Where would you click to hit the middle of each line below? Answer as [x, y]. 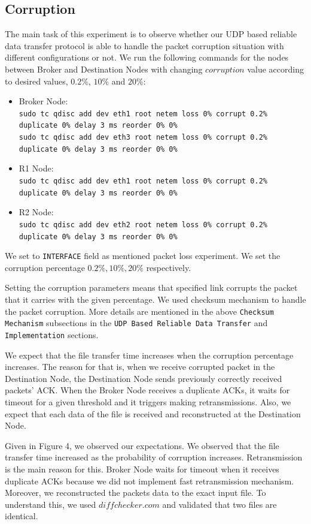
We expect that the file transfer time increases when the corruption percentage [149, 355]
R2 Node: [36, 212]
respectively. [169, 267]
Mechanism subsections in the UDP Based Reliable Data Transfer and [136, 323]
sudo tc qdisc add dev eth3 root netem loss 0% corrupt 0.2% [143, 138]
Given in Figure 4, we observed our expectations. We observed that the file [142, 445]
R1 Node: [36, 168]
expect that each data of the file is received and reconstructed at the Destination [153, 413]
